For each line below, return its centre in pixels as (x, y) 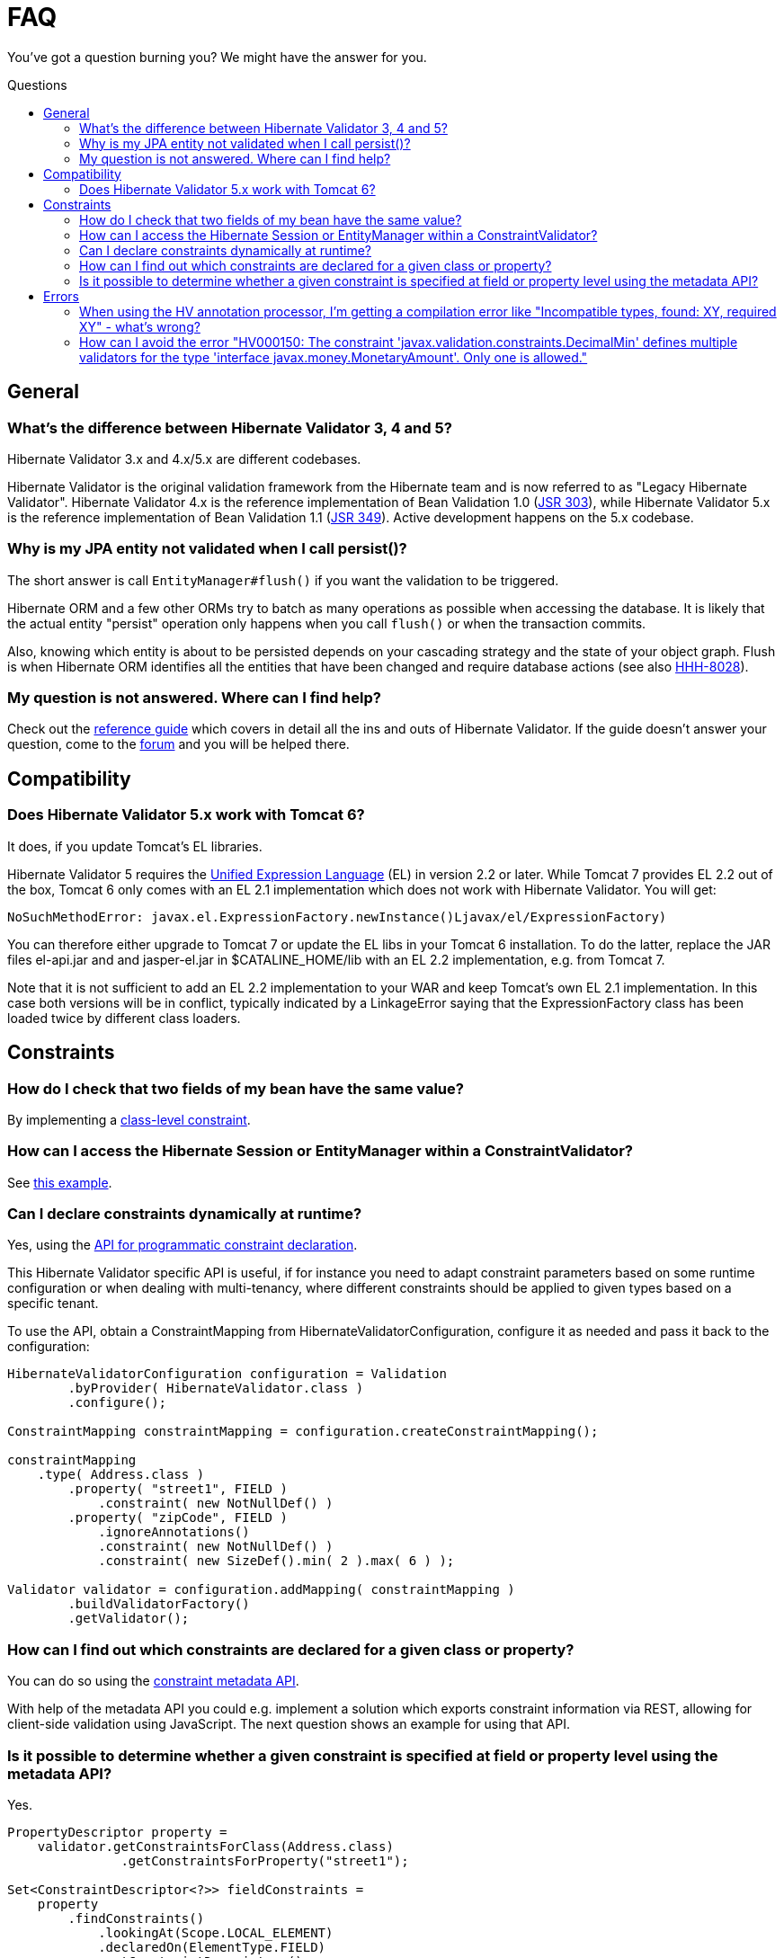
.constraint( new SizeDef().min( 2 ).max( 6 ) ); (276, 1561)
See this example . (60, 1182)
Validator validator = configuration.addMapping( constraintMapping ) (261, 1590)
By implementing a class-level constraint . (129, 1119)
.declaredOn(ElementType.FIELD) (212, 1947)
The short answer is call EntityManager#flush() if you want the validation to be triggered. (283, 580)
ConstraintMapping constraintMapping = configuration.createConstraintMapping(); (303, 1432)
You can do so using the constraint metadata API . (153, 1681)
